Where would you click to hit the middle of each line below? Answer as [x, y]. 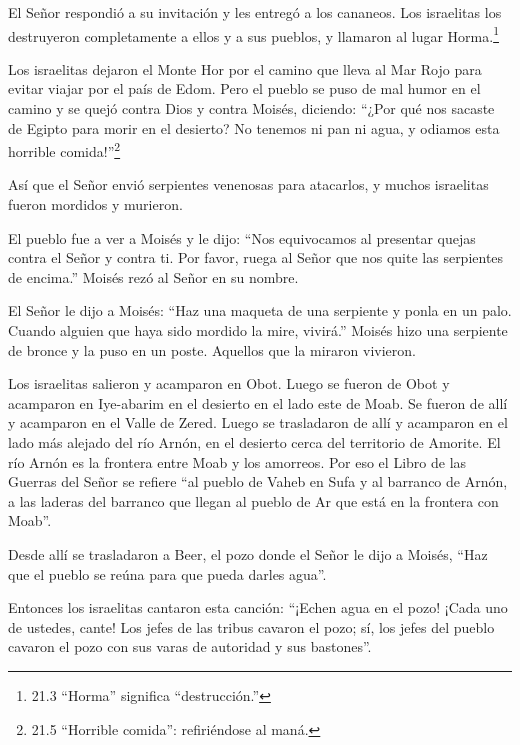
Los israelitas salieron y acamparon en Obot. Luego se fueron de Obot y [229, 383]
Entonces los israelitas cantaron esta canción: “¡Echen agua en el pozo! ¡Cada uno [258, 607]
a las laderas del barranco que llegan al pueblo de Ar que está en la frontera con [253, 500]
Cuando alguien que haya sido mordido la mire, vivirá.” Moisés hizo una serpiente [258, 330]
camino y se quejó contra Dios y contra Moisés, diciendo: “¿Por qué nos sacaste [251, 108]
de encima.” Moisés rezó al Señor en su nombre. [153, 276]
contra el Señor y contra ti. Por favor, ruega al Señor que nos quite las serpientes [256, 257]
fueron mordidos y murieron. [95, 204]
